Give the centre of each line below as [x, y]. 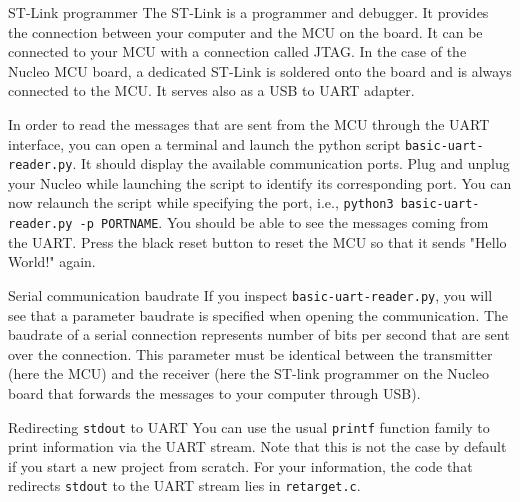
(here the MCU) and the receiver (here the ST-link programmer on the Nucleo [248, 373]
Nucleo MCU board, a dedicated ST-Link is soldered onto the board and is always [260, 70]
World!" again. [52, 261]
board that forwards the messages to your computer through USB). [214, 393]
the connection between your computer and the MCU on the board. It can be [245, 31]
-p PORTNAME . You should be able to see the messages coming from [284, 222]
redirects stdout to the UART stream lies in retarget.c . [184, 485]
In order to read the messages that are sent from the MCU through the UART [249, 123]
